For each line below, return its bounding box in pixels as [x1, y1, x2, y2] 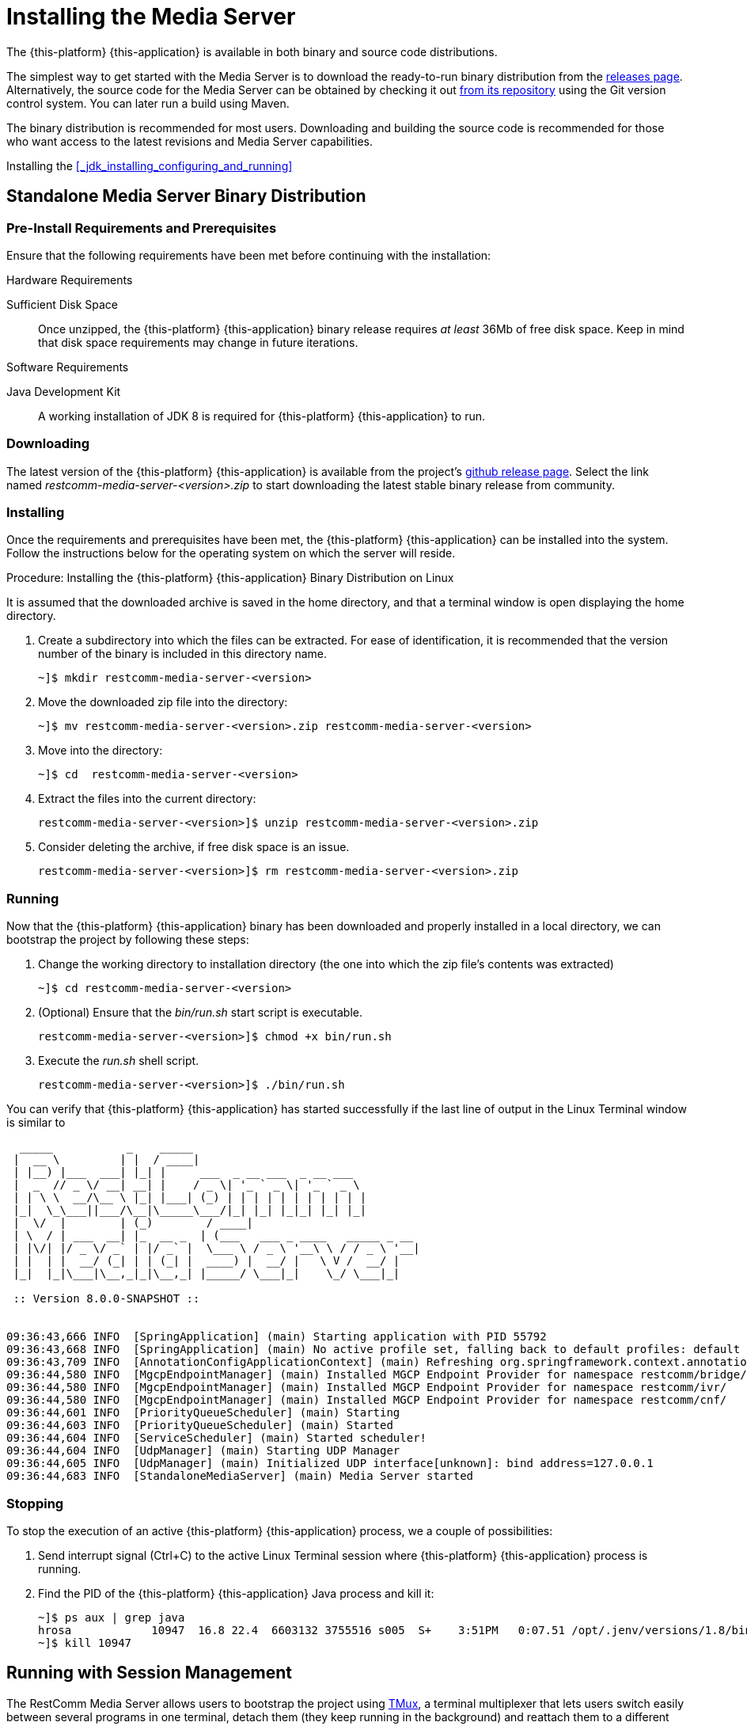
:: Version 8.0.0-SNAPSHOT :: [13, 1292, 200, 1306]
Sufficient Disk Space [6, 297, 119, 311]
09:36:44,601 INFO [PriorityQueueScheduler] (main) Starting [6, 1406, 400, 1420]
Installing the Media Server [6, 3, 296, 30]
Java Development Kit [6, 384, 121, 398]
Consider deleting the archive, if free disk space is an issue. [38, 840, 350, 854]
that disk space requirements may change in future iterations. [38, 335, 358, 349]
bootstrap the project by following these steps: [6, 933, 249, 947]
